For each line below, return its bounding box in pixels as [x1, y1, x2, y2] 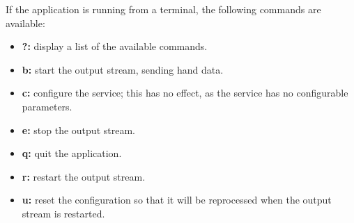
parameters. [22, 99, 72, 113]
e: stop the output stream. [22, 122, 135, 137]
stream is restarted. [22, 206, 105, 220]
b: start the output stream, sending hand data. [22, 62, 224, 76]
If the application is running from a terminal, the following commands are [6, 2, 321, 16]
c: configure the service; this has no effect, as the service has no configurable [22, 85, 348, 100]
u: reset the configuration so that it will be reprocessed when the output [22, 192, 332, 207]
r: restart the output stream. [22, 169, 146, 183]
